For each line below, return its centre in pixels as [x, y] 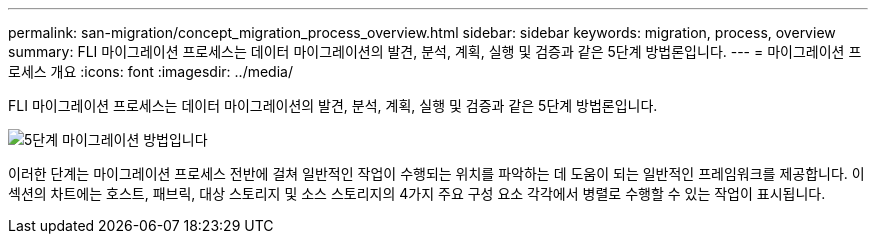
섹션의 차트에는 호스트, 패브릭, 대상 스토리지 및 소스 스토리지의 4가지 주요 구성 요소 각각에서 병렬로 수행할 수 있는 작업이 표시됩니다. [417, 193]
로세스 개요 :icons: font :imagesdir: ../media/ [150, 71]
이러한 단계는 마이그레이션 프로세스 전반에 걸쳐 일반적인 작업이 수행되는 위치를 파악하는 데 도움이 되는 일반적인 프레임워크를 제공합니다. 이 [436, 173]
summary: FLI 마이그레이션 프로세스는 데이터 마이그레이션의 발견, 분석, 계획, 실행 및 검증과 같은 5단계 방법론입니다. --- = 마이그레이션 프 [435, 51]
